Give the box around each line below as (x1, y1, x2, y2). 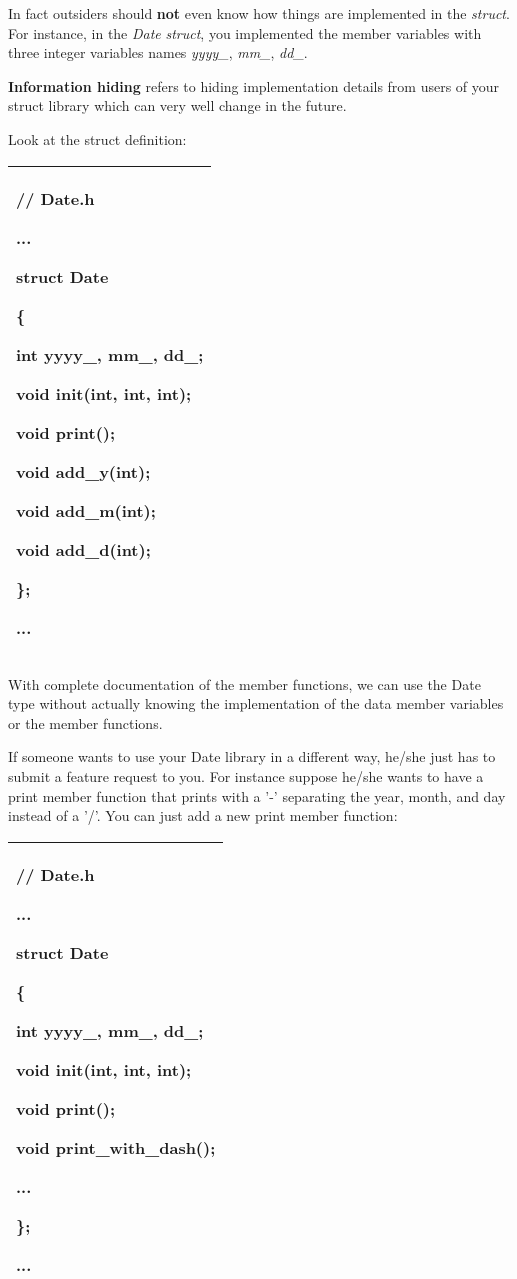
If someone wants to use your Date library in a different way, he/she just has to (8, 746, 496, 767)
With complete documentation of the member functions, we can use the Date (8, 673, 481, 694)
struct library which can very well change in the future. (8, 95, 347, 116)
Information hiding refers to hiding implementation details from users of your (8, 75, 500, 96)
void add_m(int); (16, 498, 156, 522)
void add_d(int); (16, 537, 151, 561)
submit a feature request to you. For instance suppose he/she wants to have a (8, 765, 484, 786)
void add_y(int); (16, 459, 151, 483)
